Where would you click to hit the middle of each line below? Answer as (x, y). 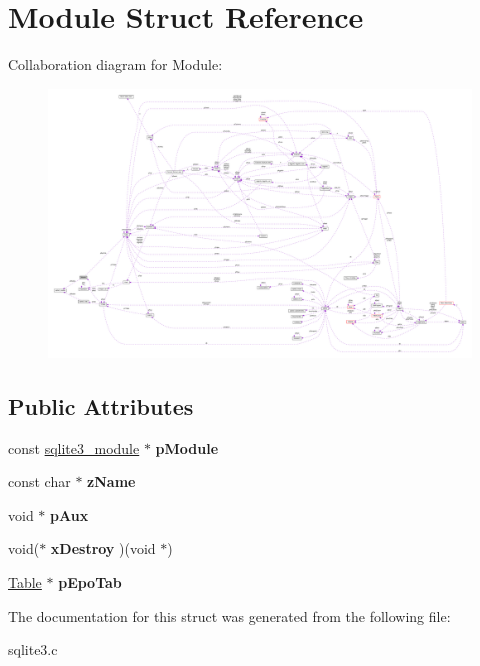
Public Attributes (101, 405)
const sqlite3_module (74, 447)
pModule (187, 447)
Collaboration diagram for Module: (115, 64)
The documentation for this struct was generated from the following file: (229, 615)
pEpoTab (90, 582)
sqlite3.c (33, 649)
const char (39, 481)
